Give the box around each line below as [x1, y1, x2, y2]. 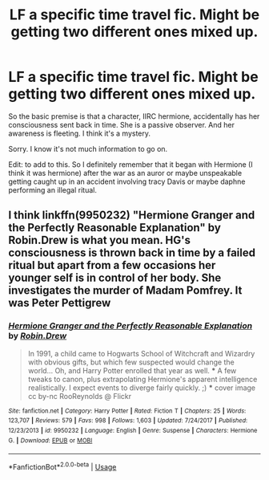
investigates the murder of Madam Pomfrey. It [8, 283, 243, 298]
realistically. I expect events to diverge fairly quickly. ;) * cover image [27, 383, 256, 393]
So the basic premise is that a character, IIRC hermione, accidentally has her [8, 111, 260, 121]
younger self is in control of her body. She [8, 271, 222, 285]
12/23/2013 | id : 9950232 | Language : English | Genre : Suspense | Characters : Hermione [8, 426, 258, 434]
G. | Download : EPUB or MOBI [8, 436, 93, 445]
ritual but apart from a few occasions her [8, 258, 216, 272]
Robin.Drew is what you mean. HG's [8, 234, 191, 247]
